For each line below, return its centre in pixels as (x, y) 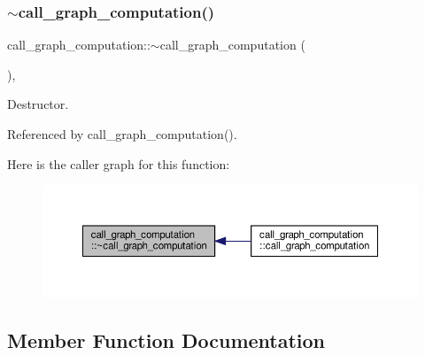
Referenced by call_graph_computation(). (122, 134)
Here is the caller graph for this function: (119, 163)
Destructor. (38, 104)
